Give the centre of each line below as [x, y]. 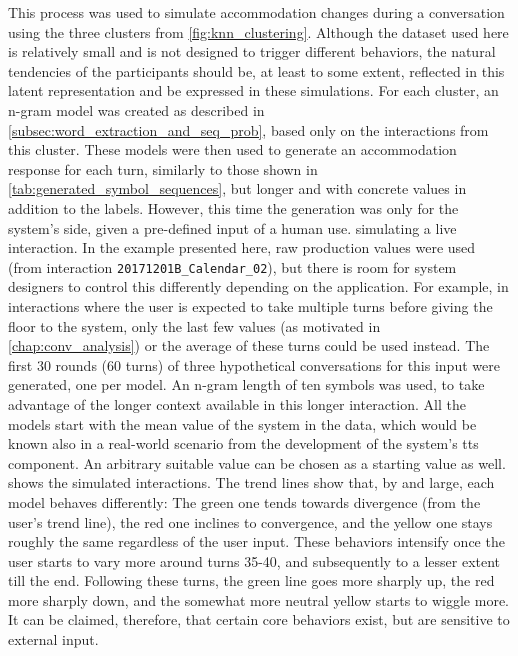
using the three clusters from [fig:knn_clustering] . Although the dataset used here [258, 31]
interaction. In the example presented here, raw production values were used [242, 247]
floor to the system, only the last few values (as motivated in [194, 325]
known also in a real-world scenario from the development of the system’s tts [243, 443]
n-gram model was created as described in [136, 109]
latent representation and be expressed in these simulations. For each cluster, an [253, 90]
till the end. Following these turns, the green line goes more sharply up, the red [251, 580]
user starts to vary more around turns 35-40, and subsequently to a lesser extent [254, 560]
